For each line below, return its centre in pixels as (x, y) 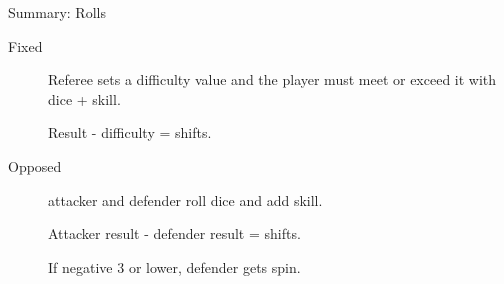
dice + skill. (84, 98)
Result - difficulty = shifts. (130, 132)
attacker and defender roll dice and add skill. (185, 199)
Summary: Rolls (57, 12)
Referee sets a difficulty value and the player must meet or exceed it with (272, 79)
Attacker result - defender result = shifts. (174, 233)
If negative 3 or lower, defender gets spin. (174, 266)
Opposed (35, 165)
